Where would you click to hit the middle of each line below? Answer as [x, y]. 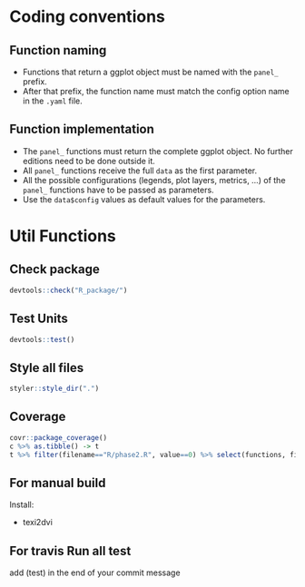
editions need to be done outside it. [89, 161]
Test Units [39, 319]
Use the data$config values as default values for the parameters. [144, 199]
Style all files [47, 368]
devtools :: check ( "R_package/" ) [69, 290]
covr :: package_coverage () [58, 437]
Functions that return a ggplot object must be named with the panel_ [150, 72]
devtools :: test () [42, 339]
